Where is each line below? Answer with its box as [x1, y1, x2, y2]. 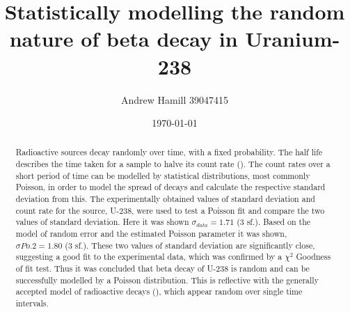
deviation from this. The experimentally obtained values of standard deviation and [15, 193, 315, 205]
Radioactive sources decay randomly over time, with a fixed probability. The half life [15, 146, 323, 158]
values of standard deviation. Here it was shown [15, 216, 189, 228]
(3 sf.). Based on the [237, 216, 311, 228]
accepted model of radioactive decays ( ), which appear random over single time [15, 286, 303, 297]
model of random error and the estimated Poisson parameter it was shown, [15, 228, 287, 240]
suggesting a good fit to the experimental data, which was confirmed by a [15, 251, 283, 263]
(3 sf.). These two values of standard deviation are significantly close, [65, 239, 315, 251]
